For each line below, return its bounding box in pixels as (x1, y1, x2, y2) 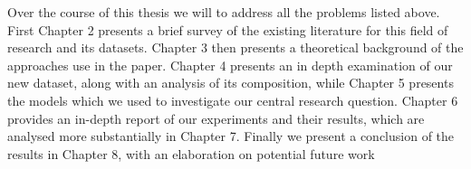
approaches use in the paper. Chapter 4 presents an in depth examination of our (7, 55, 453, 74)
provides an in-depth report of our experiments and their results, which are (7, 108, 425, 127)
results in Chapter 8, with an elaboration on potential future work (7, 144, 375, 163)
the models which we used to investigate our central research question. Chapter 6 (7, 90, 458, 109)
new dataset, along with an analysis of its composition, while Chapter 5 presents (7, 73, 454, 92)
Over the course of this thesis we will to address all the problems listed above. (7, 3, 440, 21)
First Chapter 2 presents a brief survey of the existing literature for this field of (7, 20, 448, 39)
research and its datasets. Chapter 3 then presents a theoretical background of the (7, 38, 464, 57)
